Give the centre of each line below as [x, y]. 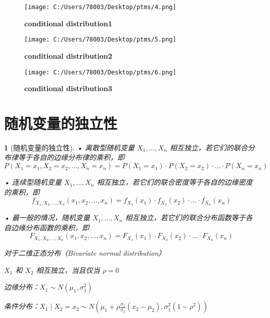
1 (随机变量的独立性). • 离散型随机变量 [69, 147]
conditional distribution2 [68, 55]
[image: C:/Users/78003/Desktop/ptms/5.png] [100, 40]
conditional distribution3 [68, 88]
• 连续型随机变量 [33, 182]
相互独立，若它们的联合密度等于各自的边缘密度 [175, 182]
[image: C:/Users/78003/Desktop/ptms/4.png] [100, 7]
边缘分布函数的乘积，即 [50, 227]
